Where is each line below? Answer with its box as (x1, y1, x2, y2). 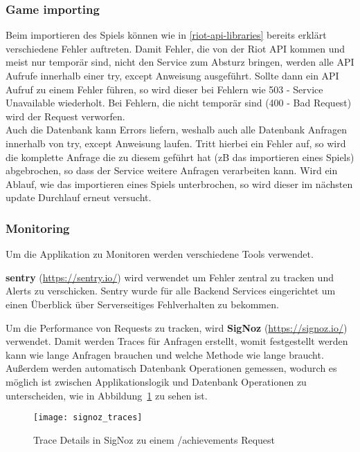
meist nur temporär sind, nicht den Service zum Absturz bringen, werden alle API (6, 55, 354, 69)
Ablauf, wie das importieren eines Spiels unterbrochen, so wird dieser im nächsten (6, 176, 353, 191)
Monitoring (6, 219, 70, 236)
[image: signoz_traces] (33, 413, 143, 423)
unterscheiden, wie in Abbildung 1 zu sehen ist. (6, 388, 208, 402)
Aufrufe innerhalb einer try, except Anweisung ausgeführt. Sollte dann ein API (6, 68, 339, 82)
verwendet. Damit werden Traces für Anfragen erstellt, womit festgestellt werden (6, 334, 348, 348)
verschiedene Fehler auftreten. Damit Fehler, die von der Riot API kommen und (6, 41, 345, 55)
